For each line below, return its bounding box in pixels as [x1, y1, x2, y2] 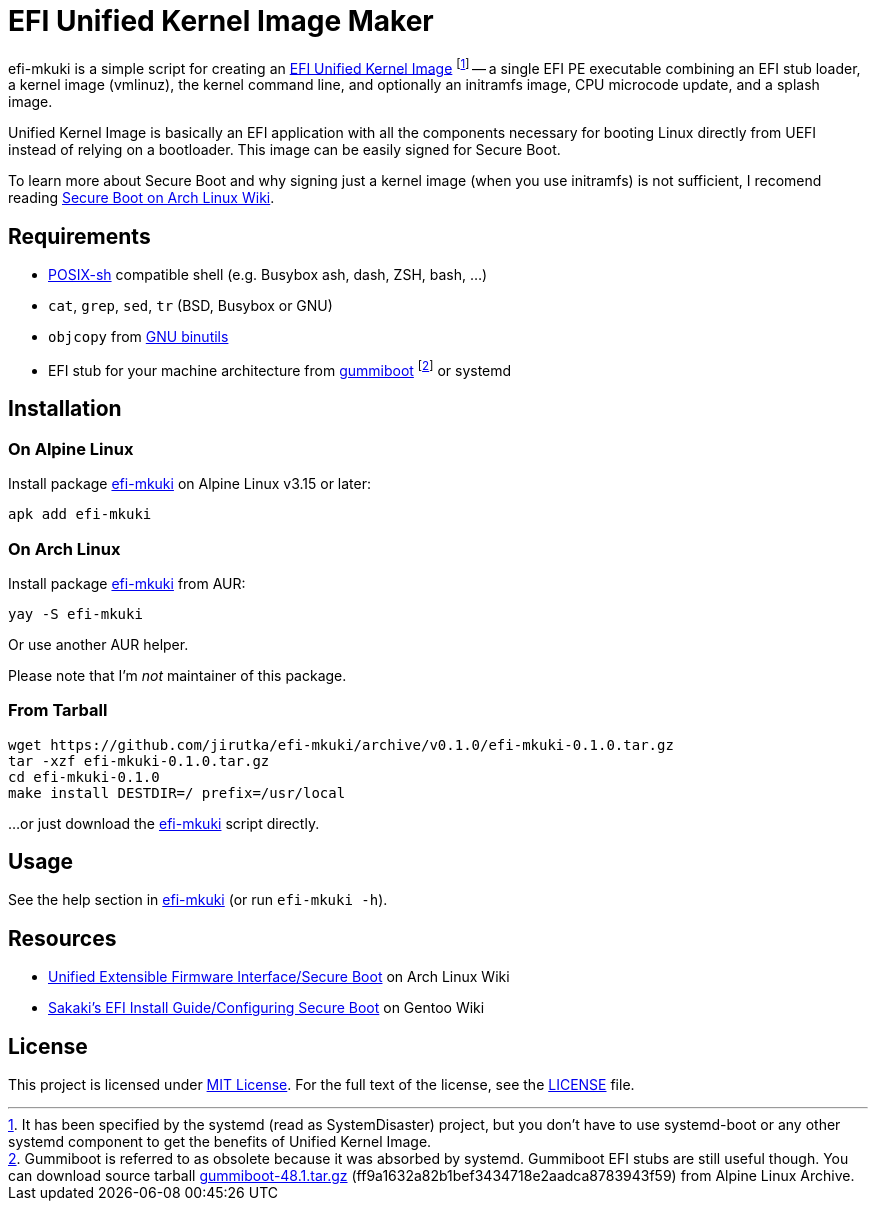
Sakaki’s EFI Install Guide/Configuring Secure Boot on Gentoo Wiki [48, 999, 485, 1017]
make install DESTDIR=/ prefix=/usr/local [8, 784, 346, 801]
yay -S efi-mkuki [8, 605, 143, 622]
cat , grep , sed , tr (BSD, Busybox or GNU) [48, 297, 333, 315]
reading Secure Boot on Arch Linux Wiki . [8, 189, 275, 207]
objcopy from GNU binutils [48, 328, 229, 346]
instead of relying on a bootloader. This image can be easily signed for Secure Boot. [8, 141, 561, 159]
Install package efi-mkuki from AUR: [8, 574, 246, 592]
